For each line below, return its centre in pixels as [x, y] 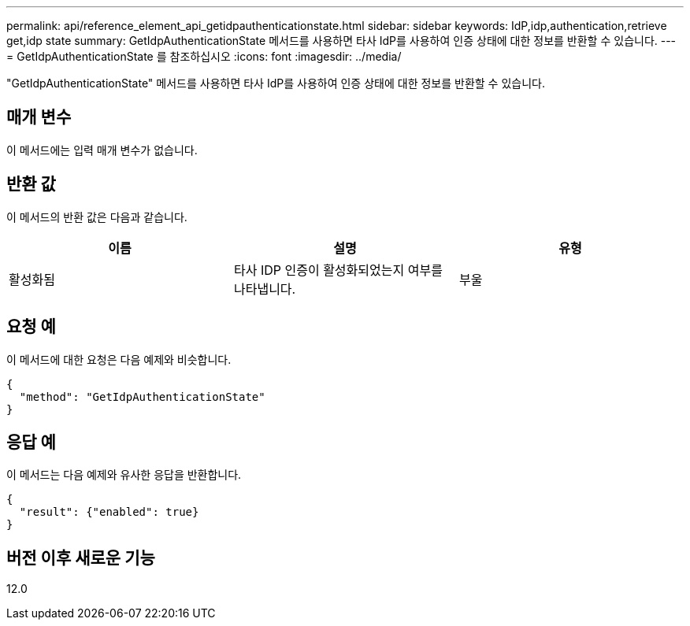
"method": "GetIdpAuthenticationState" [142, 396]
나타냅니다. [265, 289]
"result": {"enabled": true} [109, 512]
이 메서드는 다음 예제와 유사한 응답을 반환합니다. [124, 475]
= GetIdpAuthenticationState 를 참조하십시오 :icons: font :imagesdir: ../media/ [204, 56]
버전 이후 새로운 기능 [81, 557]
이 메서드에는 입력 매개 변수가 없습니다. [102, 150]
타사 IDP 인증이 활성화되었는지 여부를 [338, 270]
